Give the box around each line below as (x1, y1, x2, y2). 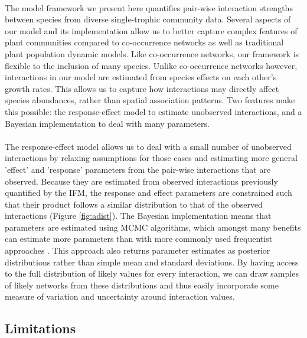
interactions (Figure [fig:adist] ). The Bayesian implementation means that (5, 209, 272, 222)
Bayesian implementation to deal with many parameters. (5, 117, 210, 129)
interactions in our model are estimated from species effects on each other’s (5, 71, 277, 83)
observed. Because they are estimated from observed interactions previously (5, 175, 278, 187)
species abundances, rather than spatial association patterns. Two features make (5, 94, 295, 106)
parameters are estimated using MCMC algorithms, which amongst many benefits (5, 221, 301, 233)
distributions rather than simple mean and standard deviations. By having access (5, 255, 299, 268)
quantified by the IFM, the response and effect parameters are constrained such (5, 186, 292, 199)
